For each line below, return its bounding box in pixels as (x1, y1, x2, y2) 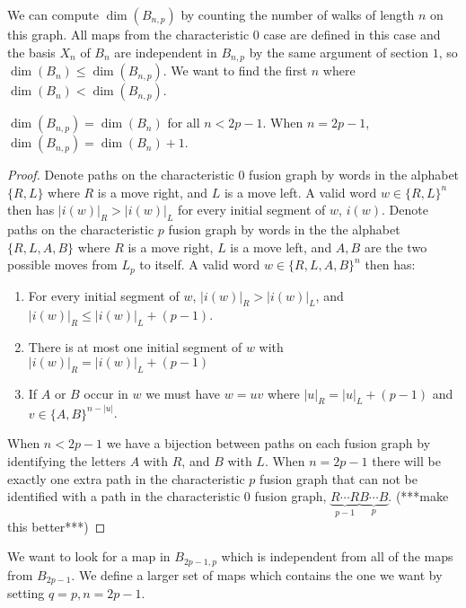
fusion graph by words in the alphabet (249, 165, 460, 184)
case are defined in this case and (263, 25, 441, 43)
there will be (372, 452, 441, 471)
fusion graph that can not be (259, 469, 418, 488)
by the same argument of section (249, 42, 428, 61)
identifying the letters (7, 452, 126, 471)
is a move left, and (230, 237, 332, 256)
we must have (145, 383, 221, 402)
